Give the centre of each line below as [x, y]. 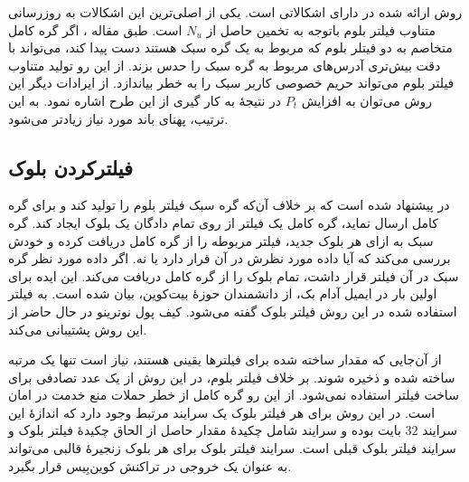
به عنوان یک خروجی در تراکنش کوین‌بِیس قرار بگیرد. [150, 465]
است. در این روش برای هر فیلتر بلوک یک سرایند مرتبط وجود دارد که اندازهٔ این [222, 412]
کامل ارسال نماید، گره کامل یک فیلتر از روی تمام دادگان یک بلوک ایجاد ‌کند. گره [224, 222]
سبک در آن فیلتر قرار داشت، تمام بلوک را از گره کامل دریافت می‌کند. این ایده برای [234, 275]
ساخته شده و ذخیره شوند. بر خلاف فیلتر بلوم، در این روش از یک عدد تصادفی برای [232, 377]
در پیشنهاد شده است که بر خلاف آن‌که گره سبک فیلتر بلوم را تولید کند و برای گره [229, 205]
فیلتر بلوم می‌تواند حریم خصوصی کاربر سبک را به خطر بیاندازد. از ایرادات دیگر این [231, 83]
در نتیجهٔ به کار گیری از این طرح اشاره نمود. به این [145, 100]
